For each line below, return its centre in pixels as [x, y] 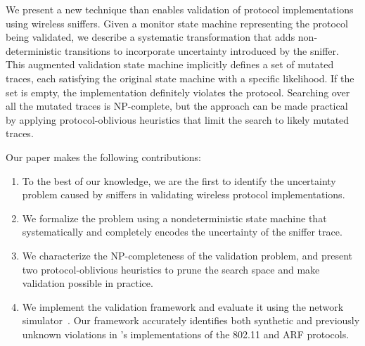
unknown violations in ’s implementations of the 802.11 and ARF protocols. [186, 334]
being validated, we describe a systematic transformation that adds [151, 37]
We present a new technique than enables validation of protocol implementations [180, 9]
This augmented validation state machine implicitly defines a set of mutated [170, 64]
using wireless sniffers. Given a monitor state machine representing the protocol [177, 23]
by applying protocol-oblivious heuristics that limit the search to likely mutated [178, 119]
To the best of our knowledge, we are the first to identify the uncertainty [179, 180]
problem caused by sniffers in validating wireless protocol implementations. [184, 194]
